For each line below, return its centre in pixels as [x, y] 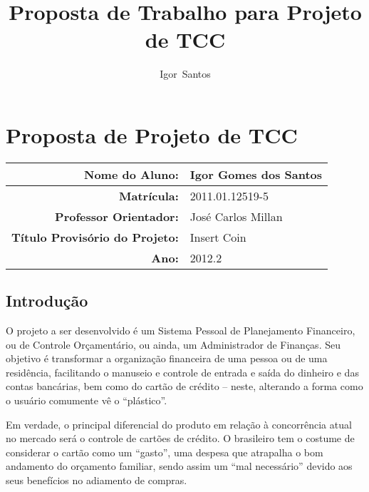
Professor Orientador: [117, 216]
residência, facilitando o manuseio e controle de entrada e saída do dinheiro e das [182, 372]
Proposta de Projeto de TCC [152, 134]
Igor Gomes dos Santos [256, 174]
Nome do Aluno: [131, 174]
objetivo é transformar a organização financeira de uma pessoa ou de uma [167, 358]
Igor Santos [185, 74]
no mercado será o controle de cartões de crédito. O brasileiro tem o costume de [180, 438]
